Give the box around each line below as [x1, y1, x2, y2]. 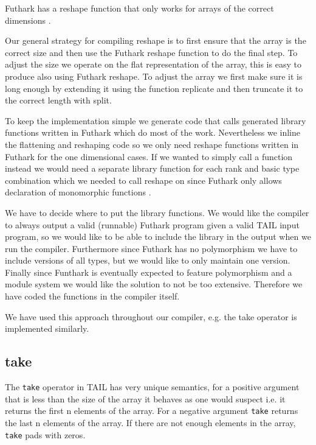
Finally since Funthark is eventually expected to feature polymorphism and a [5, 265, 292, 278]
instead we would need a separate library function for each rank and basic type [5, 162, 300, 175]
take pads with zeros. [5, 428, 86, 441]
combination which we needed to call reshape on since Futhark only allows [5, 173, 282, 186]
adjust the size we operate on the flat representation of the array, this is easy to [5, 58, 301, 71]
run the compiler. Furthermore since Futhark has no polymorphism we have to [5, 242, 298, 254]
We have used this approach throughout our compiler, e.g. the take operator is [5, 310, 297, 323]
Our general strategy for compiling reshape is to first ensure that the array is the [5, 34, 306, 47]
